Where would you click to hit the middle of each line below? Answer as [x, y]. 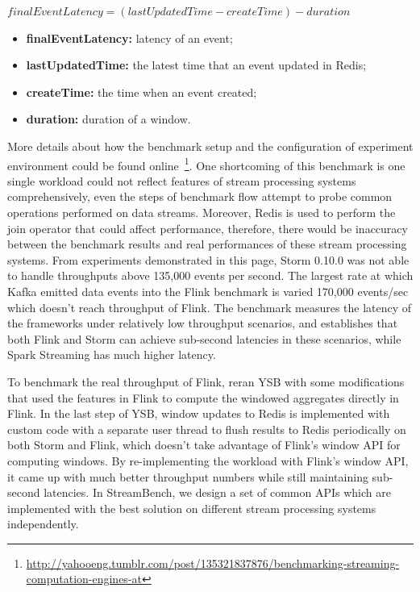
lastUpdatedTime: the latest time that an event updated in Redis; [196, 65]
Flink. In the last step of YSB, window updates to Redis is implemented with [199, 413]
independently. [43, 524]
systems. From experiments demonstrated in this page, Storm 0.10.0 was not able [208, 259]
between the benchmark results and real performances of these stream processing [207, 244]
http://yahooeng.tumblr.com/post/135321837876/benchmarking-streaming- [213, 563]
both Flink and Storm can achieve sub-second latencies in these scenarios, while [204, 338]
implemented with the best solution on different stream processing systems [192, 508]
